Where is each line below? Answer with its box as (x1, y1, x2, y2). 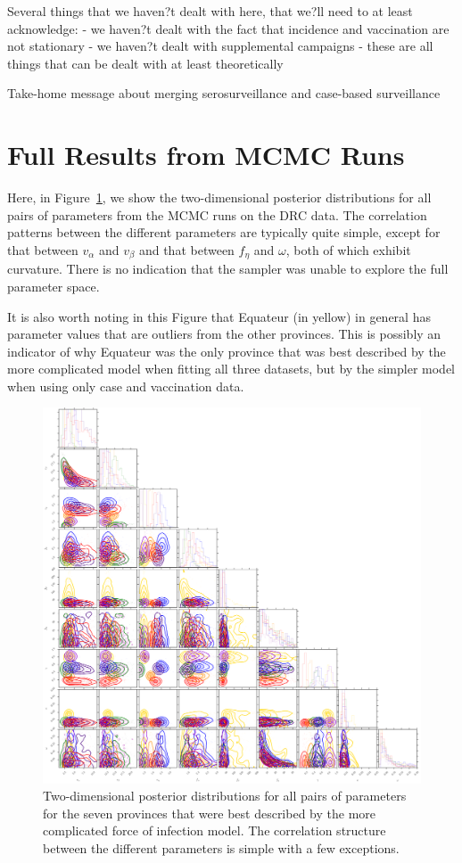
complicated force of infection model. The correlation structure (43, 821, 386, 840)
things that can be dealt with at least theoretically (7, 53, 284, 72)
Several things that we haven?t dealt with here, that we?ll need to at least (7, 2, 413, 20)
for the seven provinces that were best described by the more (43, 803, 376, 822)
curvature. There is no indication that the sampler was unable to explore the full (7, 259, 449, 278)
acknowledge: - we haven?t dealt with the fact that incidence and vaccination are (7, 19, 450, 37)
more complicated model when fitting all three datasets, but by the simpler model (7, 359, 455, 378)
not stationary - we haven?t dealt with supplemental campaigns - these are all (7, 37, 433, 55)
